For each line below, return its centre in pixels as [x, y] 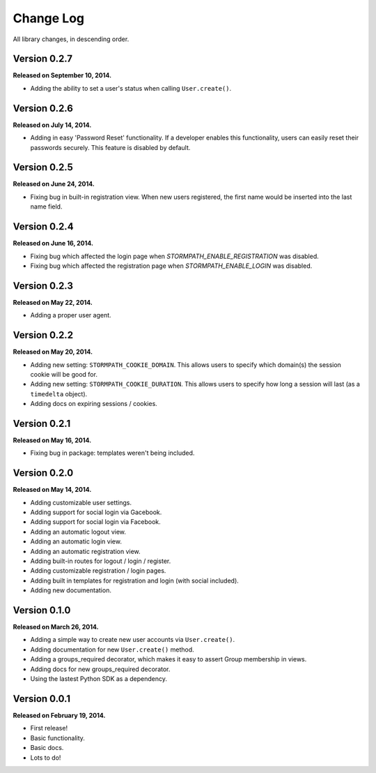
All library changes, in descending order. [71, 39]
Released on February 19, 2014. [59, 715]
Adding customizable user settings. [81, 502]
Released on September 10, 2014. [62, 75]
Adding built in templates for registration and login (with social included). [135, 580]
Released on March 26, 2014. [56, 627]
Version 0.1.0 [42, 610]
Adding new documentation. [71, 590]
